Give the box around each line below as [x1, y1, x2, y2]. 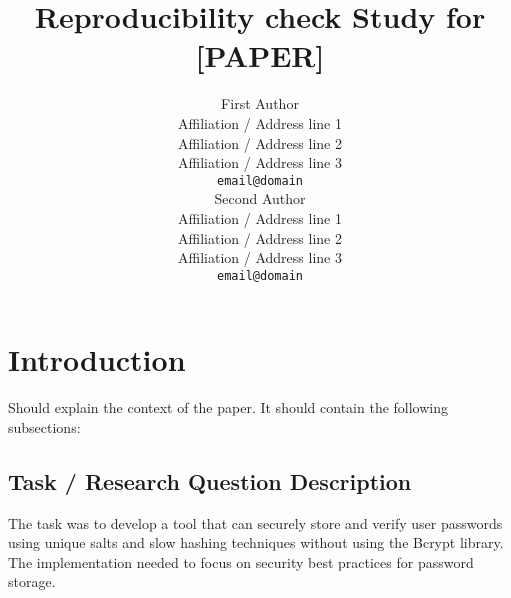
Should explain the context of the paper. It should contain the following [8, 397, 449, 418]
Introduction [8, 339, 186, 380]
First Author [221, 93, 299, 114]
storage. [8, 571, 56, 592]
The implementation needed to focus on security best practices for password [8, 551, 474, 572]
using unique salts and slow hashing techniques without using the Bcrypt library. [8, 532, 504, 553]
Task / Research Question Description [8, 465, 412, 496]
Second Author [214, 188, 306, 209]
